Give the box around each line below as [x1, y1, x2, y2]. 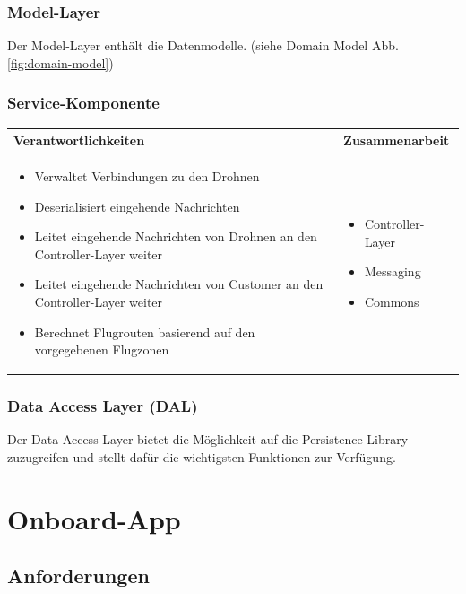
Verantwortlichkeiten [13, 131, 145, 150]
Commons [364, 292, 419, 310]
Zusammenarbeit [343, 131, 450, 150]
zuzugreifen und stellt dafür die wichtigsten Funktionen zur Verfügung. [7, 448, 396, 467]
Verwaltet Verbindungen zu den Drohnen [34, 166, 260, 185]
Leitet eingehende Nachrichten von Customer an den [34, 275, 324, 293]
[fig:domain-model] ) [7, 53, 114, 72]
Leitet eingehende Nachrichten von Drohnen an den [34, 227, 317, 246]
